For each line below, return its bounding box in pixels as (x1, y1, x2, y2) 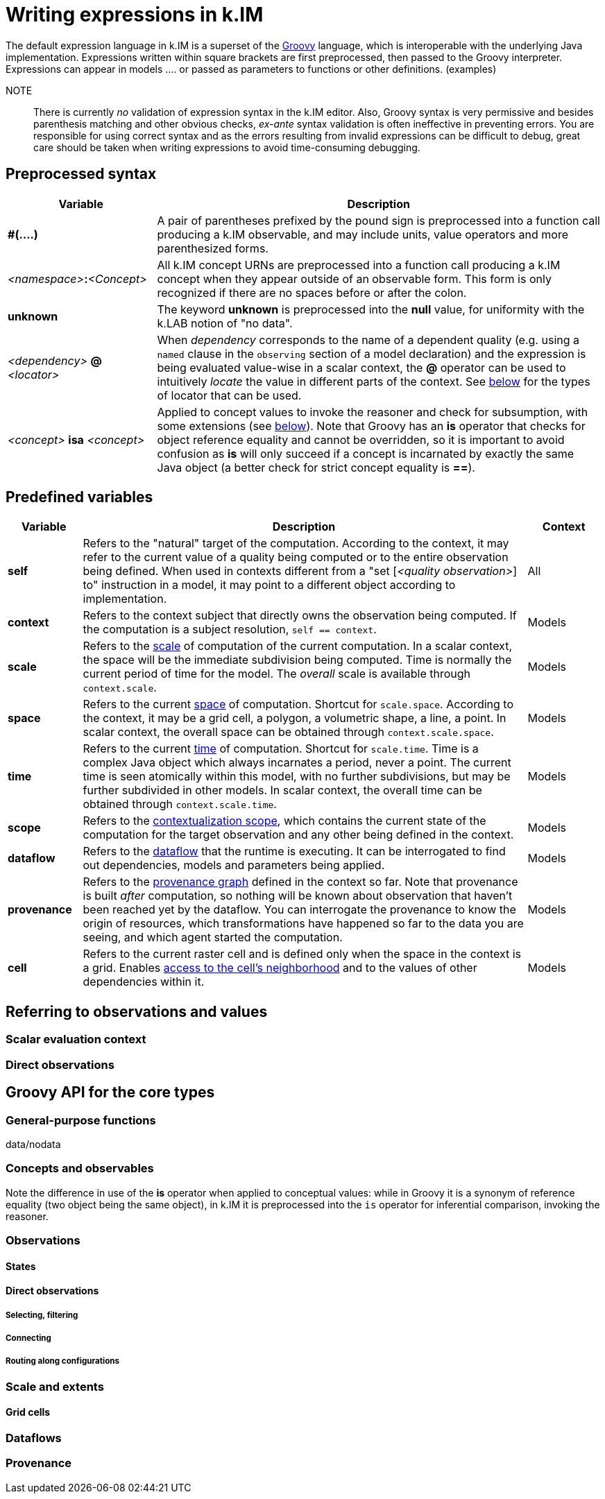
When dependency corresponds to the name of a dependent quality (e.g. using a (157, 332, 580, 347)
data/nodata (6, 1138, 61, 1150)
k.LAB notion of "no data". (157, 316, 293, 330)
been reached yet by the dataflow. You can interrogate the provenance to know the (83, 902, 516, 917)
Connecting (6, 1333, 51, 1343)
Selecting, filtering (6, 1310, 78, 1320)
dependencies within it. (83, 975, 205, 989)
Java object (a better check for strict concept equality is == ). (157, 460, 475, 474)
